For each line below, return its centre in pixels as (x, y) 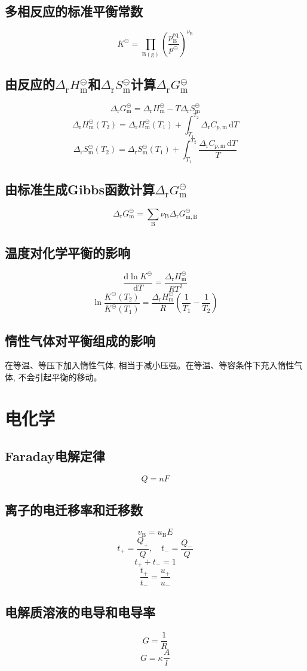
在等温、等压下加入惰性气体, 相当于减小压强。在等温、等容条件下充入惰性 (150, 365)
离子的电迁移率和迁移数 (74, 509)
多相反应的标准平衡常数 (74, 11)
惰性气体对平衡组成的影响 (80, 340)
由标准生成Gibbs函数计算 (80, 189)
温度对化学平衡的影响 (67, 252)
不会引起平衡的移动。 (60, 376)
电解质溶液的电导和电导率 (80, 612)
